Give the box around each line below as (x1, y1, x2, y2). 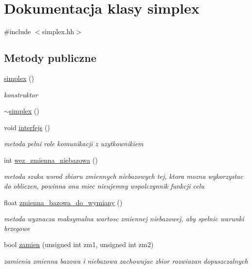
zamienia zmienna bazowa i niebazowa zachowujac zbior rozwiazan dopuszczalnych (4, 256, 248, 266)
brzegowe (4, 223, 30, 233)
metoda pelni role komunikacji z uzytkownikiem (4, 138, 144, 149)
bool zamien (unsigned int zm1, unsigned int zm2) (4, 239, 154, 250)
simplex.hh (42, 26, 74, 37)
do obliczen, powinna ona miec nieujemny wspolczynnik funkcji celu (4, 181, 204, 191)
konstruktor (4, 89, 38, 99)
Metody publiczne (4, 50, 96, 65)
